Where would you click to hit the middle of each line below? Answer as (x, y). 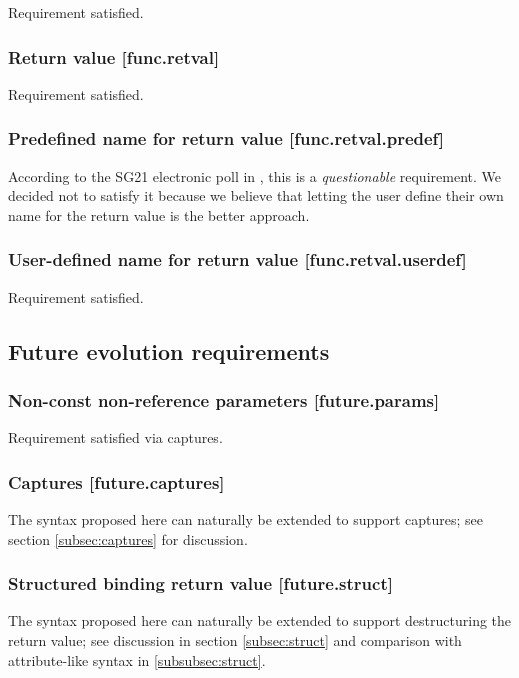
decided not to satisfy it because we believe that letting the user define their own (256, 195)
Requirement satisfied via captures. (115, 437)
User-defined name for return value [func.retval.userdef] (237, 259)
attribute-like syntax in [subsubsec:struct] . (137, 659)
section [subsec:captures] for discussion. (128, 538)
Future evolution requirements (169, 350)
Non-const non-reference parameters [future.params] (224, 399)
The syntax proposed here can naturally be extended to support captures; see (246, 519)
